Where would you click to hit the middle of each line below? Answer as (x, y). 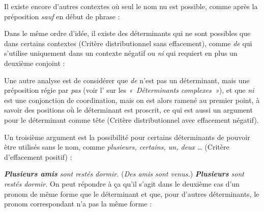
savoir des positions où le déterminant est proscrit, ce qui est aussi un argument (128, 110)
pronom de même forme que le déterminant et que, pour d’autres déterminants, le (132, 193)
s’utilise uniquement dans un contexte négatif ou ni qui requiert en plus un (121, 53)
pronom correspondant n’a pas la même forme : (78, 204)
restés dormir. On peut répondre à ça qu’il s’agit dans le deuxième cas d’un (122, 183)
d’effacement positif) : (38, 156)
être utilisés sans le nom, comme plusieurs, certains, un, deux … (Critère (117, 147)
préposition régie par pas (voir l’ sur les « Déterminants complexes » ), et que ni (129, 90)
